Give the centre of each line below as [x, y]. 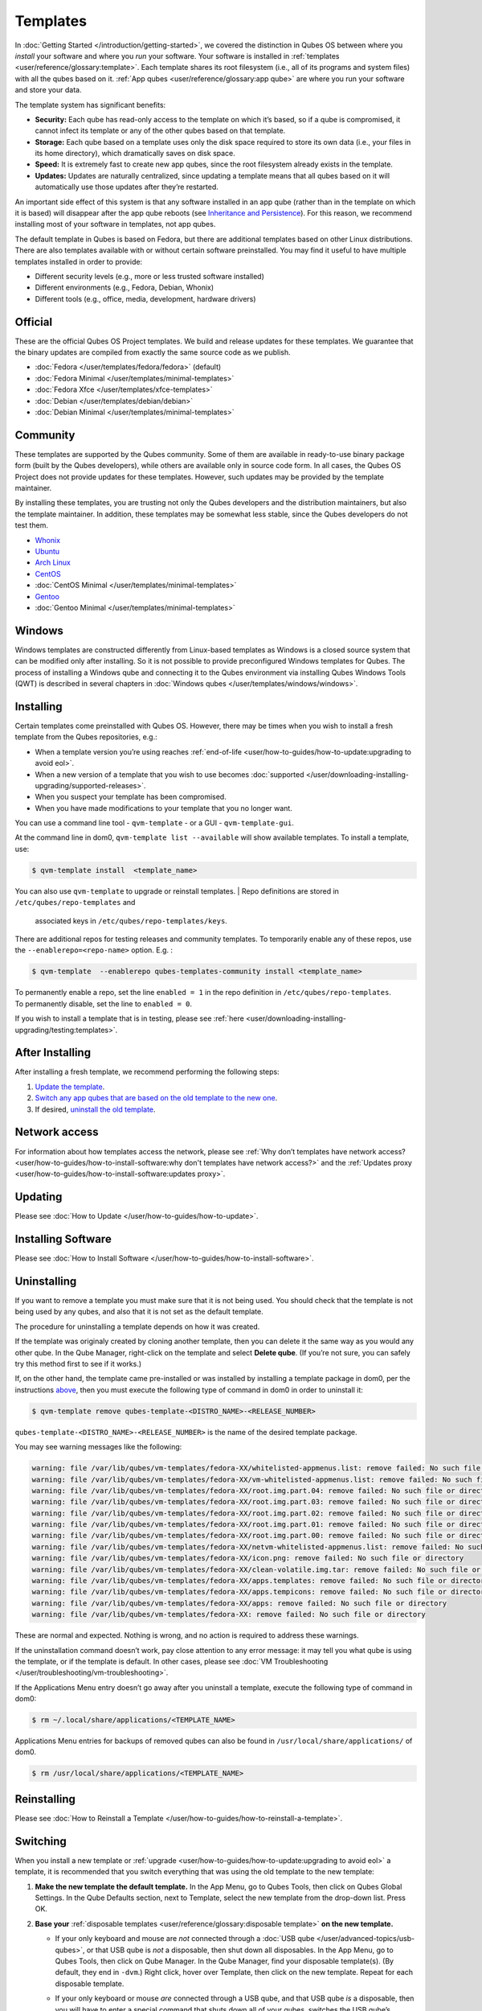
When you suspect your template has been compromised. [131, 797]
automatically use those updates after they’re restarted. [127, 187]
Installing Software [63, 1239]
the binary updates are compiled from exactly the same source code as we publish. [153, 352]
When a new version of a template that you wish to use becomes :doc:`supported [170, 774]
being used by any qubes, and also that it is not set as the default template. [139, 1312]
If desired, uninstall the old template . [95, 1109]
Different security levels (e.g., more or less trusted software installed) [150, 276]
